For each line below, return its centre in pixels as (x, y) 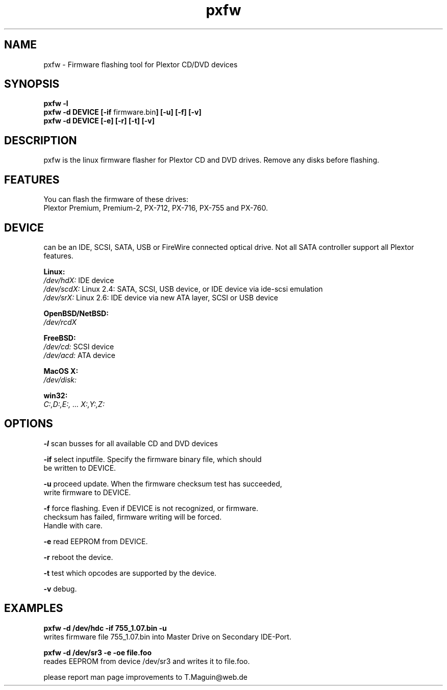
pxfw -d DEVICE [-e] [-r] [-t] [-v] (99, 121)
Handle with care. (73, 525)
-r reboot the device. (78, 557)
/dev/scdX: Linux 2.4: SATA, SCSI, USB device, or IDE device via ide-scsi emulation (183, 289)
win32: (56, 395)
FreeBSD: (60, 338)
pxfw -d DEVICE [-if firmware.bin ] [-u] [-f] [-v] (122, 112)
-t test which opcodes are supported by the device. (130, 573)
